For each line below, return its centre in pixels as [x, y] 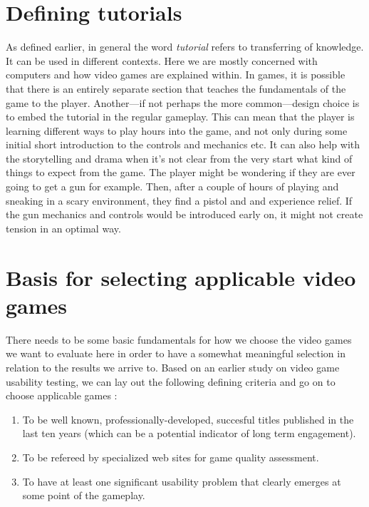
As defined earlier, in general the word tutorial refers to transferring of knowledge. [185, 47]
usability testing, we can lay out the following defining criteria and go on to [171, 381]
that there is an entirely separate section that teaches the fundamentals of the [176, 88]
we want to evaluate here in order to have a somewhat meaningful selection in [176, 353]
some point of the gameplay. [84, 495]
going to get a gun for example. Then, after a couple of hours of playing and [172, 186]
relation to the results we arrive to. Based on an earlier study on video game [173, 367]
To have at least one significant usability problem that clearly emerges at [182, 481]
